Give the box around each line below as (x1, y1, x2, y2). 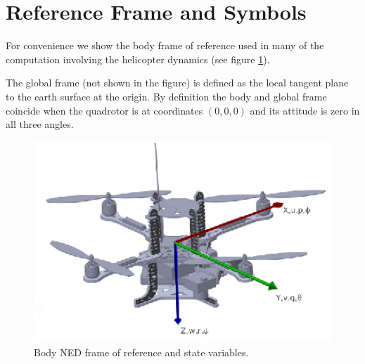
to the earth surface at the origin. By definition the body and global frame (6, 89, 327, 103)
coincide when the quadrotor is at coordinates (6, 103, 203, 117)
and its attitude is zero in (250, 103, 360, 117)
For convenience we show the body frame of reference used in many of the (6, 38, 324, 53)
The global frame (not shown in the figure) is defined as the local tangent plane (6, 75, 349, 90)
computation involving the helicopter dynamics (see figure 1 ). (6, 51, 270, 66)
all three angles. (6, 117, 74, 131)
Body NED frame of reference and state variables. (34, 344, 249, 359)
